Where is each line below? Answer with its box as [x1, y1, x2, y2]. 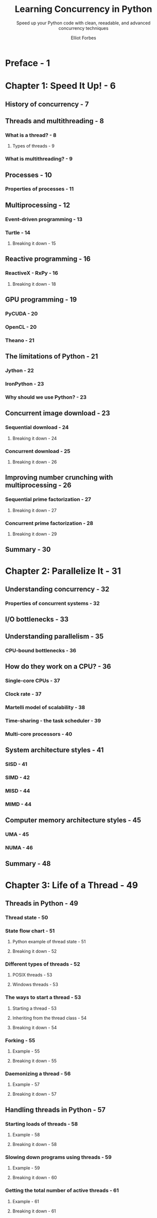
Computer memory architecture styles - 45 [5, 816, 142, 825]
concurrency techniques [58, 25, 109, 31]
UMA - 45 [5, 831, 29, 837]
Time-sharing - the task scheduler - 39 [5, 717, 101, 724]
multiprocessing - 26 [5, 481, 72, 490]
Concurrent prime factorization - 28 [5, 520, 93, 527]
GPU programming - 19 [5, 296, 77, 304]
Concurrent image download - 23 [5, 409, 110, 418]
